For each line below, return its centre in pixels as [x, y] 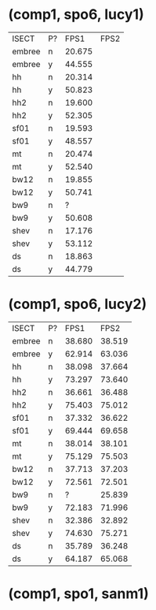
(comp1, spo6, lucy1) [76, 15]
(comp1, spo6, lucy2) [78, 304]
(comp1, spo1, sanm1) [78, 594]
